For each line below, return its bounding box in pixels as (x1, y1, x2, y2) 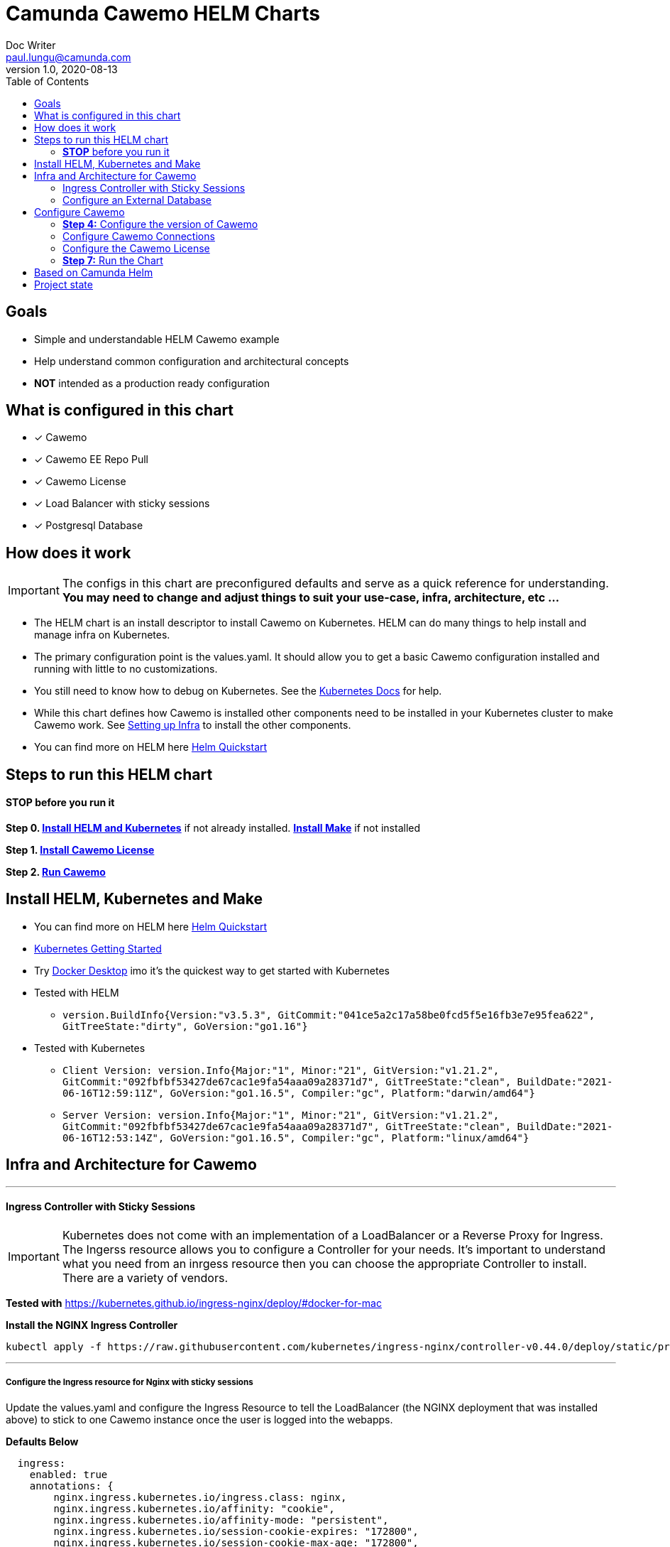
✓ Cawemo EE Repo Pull (34, 453, 149, 466)
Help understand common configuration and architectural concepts (34, 354, 349, 367)
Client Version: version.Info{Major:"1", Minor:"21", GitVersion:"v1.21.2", (62, 1064, 500, 1076)
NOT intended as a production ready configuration (34, 376, 270, 389)
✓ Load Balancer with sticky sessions (34, 497, 210, 510)
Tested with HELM (34, 986, 119, 999)
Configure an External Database (62, 193, 212, 206)
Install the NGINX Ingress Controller (6, 1318, 178, 1331)
